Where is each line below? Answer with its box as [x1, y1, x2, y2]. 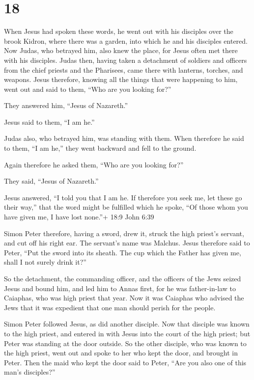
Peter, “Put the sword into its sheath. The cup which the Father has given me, [4, 247, 241, 257]
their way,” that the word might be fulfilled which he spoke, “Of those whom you [4, 202, 248, 212]
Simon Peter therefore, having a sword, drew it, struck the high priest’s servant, [4, 228, 244, 238]
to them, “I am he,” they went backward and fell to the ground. [4, 143, 197, 153]
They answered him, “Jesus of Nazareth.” [4, 100, 128, 110]
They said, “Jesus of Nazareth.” [4, 176, 99, 186]
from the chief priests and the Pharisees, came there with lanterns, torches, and [4, 64, 243, 75]
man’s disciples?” [4, 367, 56, 377]
